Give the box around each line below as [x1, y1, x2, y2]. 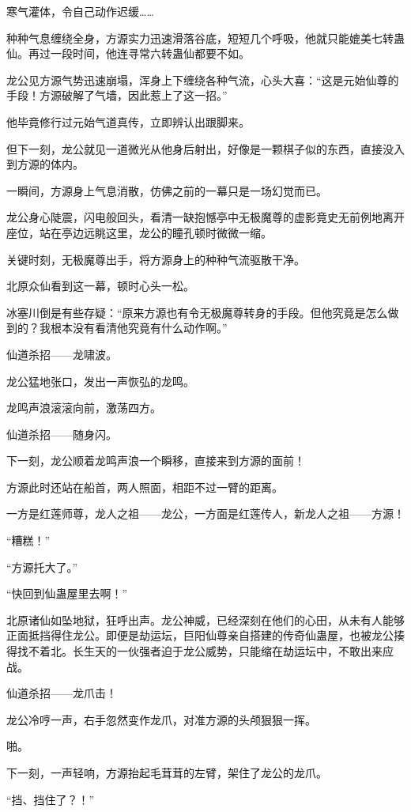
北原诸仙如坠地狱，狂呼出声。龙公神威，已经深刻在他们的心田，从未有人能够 [6, 611, 405, 628]
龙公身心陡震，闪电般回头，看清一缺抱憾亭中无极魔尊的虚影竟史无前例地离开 [6, 209, 405, 225]
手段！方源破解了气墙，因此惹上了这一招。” [6, 87, 228, 104]
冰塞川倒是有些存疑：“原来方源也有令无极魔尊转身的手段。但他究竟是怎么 [6, 304, 388, 320]
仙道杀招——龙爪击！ [6, 685, 117, 701]
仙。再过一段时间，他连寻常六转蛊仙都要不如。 [6, 45, 250, 62]
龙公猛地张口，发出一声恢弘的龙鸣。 [6, 372, 194, 389]
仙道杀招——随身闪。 [6, 425, 117, 442]
